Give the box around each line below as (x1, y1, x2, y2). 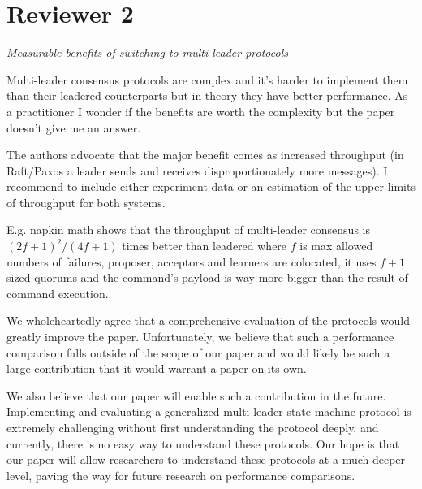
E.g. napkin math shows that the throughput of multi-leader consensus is (6, 221, 370, 238)
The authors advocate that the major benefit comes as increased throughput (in (6, 146, 404, 163)
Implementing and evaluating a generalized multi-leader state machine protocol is (6, 403, 411, 420)
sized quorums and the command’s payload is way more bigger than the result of (6, 269, 408, 286)
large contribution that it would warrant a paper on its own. (6, 360, 307, 377)
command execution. (6, 284, 109, 301)
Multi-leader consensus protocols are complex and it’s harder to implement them (6, 71, 408, 88)
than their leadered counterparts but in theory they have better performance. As (6, 87, 408, 104)
